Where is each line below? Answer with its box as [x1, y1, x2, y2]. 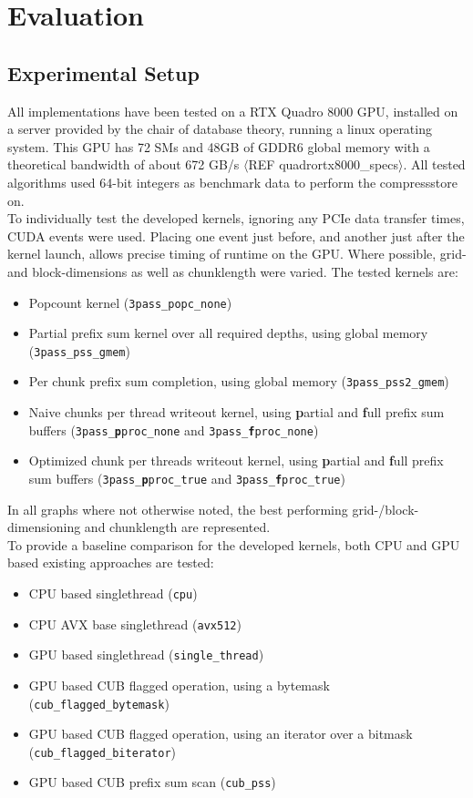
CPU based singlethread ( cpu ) [28, 583, 198, 602]
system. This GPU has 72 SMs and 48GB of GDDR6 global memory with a [7, 137, 430, 156]
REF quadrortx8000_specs [248, 155, 399, 174]
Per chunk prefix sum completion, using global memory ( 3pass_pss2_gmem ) [28, 372, 449, 391]
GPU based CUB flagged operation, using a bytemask [28, 675, 330, 694]
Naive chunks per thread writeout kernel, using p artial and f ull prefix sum [28, 403, 445, 422]
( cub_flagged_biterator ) [28, 742, 177, 761]
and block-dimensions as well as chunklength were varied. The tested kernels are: [7, 261, 458, 281]
